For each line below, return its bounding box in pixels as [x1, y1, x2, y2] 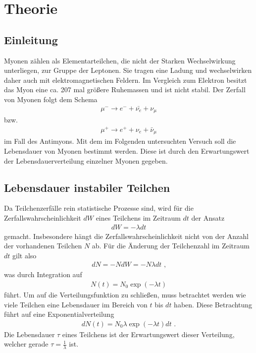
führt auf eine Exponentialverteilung [4, 309, 114, 319]
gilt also [12, 250, 37, 260]
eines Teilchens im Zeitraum [96, 212, 181, 223]
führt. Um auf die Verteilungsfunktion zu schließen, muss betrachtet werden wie [4, 290, 246, 300]
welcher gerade [4, 339, 49, 349]
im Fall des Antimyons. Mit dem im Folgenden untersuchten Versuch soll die [4, 136, 236, 146]
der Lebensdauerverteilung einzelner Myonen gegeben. [4, 155, 168, 166]
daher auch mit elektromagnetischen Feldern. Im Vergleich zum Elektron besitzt [4, 74, 247, 85]
